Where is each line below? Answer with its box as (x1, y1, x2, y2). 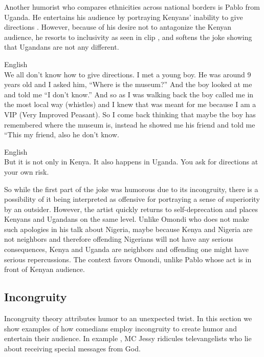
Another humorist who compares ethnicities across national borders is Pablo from (4, 2, 260, 12)
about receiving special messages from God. (4, 343, 141, 353)
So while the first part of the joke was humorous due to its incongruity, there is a (4, 183, 258, 194)
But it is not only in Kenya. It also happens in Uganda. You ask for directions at (4, 156, 258, 167)
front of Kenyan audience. (4, 264, 85, 275)
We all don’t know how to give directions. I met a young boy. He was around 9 (4, 69, 251, 79)
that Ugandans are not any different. (4, 41, 119, 52)
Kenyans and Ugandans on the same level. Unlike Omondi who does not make (4, 214, 249, 224)
